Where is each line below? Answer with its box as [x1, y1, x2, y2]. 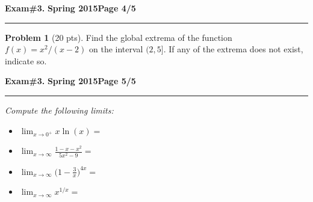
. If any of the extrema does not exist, [163, 43, 303, 55]
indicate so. [5, 54, 47, 67]
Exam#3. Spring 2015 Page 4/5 [5, 2, 136, 14]
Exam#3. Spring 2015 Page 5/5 [5, 75, 136, 87]
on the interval [88, 43, 143, 55]
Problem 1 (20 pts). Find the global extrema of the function [5, 31, 232, 43]
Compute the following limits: [5, 103, 114, 116]
